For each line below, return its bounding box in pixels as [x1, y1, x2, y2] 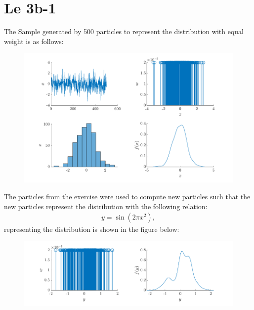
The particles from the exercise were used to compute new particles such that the [4, 191, 251, 201]
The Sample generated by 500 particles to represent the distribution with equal [4, 26, 244, 37]
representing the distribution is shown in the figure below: [4, 224, 179, 234]
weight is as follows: [4, 36, 64, 46]
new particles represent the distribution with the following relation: [4, 201, 208, 211]
